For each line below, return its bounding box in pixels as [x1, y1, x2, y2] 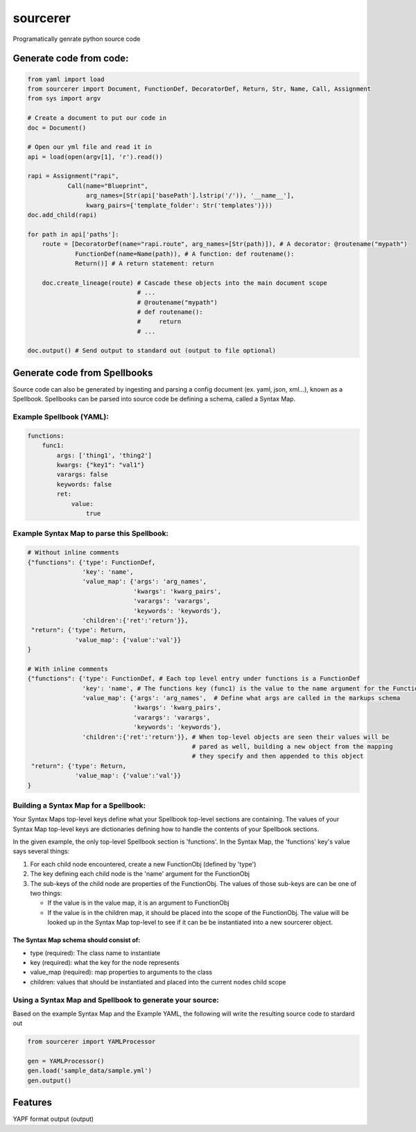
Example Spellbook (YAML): [12, 412, 109, 422]
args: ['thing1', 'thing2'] [56, 451, 153, 459]
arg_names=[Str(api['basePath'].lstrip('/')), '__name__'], [85, 191, 295, 200]
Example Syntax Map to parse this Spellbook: [12, 529, 169, 539]
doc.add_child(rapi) [27, 211, 97, 219]
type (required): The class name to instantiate [30, 948, 161, 957]
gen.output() [27, 1077, 72, 1084]
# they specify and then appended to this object [191, 752, 364, 760]
